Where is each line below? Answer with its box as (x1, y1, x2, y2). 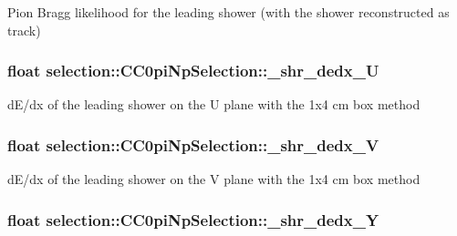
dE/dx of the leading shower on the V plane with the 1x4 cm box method (7, 169, 421, 189)
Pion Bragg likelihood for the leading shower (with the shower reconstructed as (7, 3, 450, 21)
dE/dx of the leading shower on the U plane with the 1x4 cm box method (7, 95, 421, 114)
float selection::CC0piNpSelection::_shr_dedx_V (7, 133, 379, 156)
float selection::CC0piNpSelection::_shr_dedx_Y (7, 208, 379, 231)
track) (7, 20, 41, 39)
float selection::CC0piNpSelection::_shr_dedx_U (7, 59, 379, 82)
